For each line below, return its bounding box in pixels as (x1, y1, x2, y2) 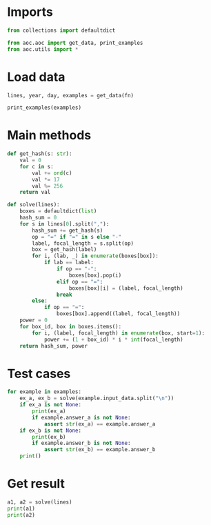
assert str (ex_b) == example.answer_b (43, 446, 156, 453)
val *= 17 (32, 176, 60, 183)
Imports (7, 4, 53, 20)
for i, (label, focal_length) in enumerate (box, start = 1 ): (32, 329, 205, 337)
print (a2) (7, 511, 36, 518)
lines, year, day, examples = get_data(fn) (7, 92, 134, 99)
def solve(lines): (7, 201, 60, 208)
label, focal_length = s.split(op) (32, 239, 134, 247)
